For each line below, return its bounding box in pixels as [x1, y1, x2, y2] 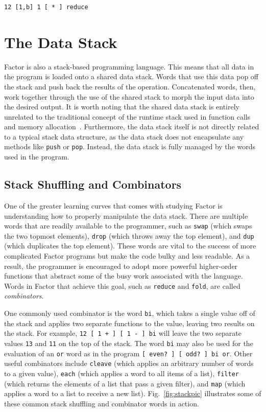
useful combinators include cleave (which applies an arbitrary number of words [4, 358, 254, 369]
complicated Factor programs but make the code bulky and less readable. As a [4, 250, 250, 261]
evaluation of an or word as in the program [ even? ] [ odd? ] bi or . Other [4, 348, 253, 358]
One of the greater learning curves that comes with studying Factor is [4, 200, 223, 211]
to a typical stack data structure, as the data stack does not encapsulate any [4, 131, 244, 142]
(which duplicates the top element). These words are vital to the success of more [4, 240, 256, 251]
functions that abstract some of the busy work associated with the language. [4, 270, 243, 281]
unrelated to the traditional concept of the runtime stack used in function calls [4, 111, 251, 122]
